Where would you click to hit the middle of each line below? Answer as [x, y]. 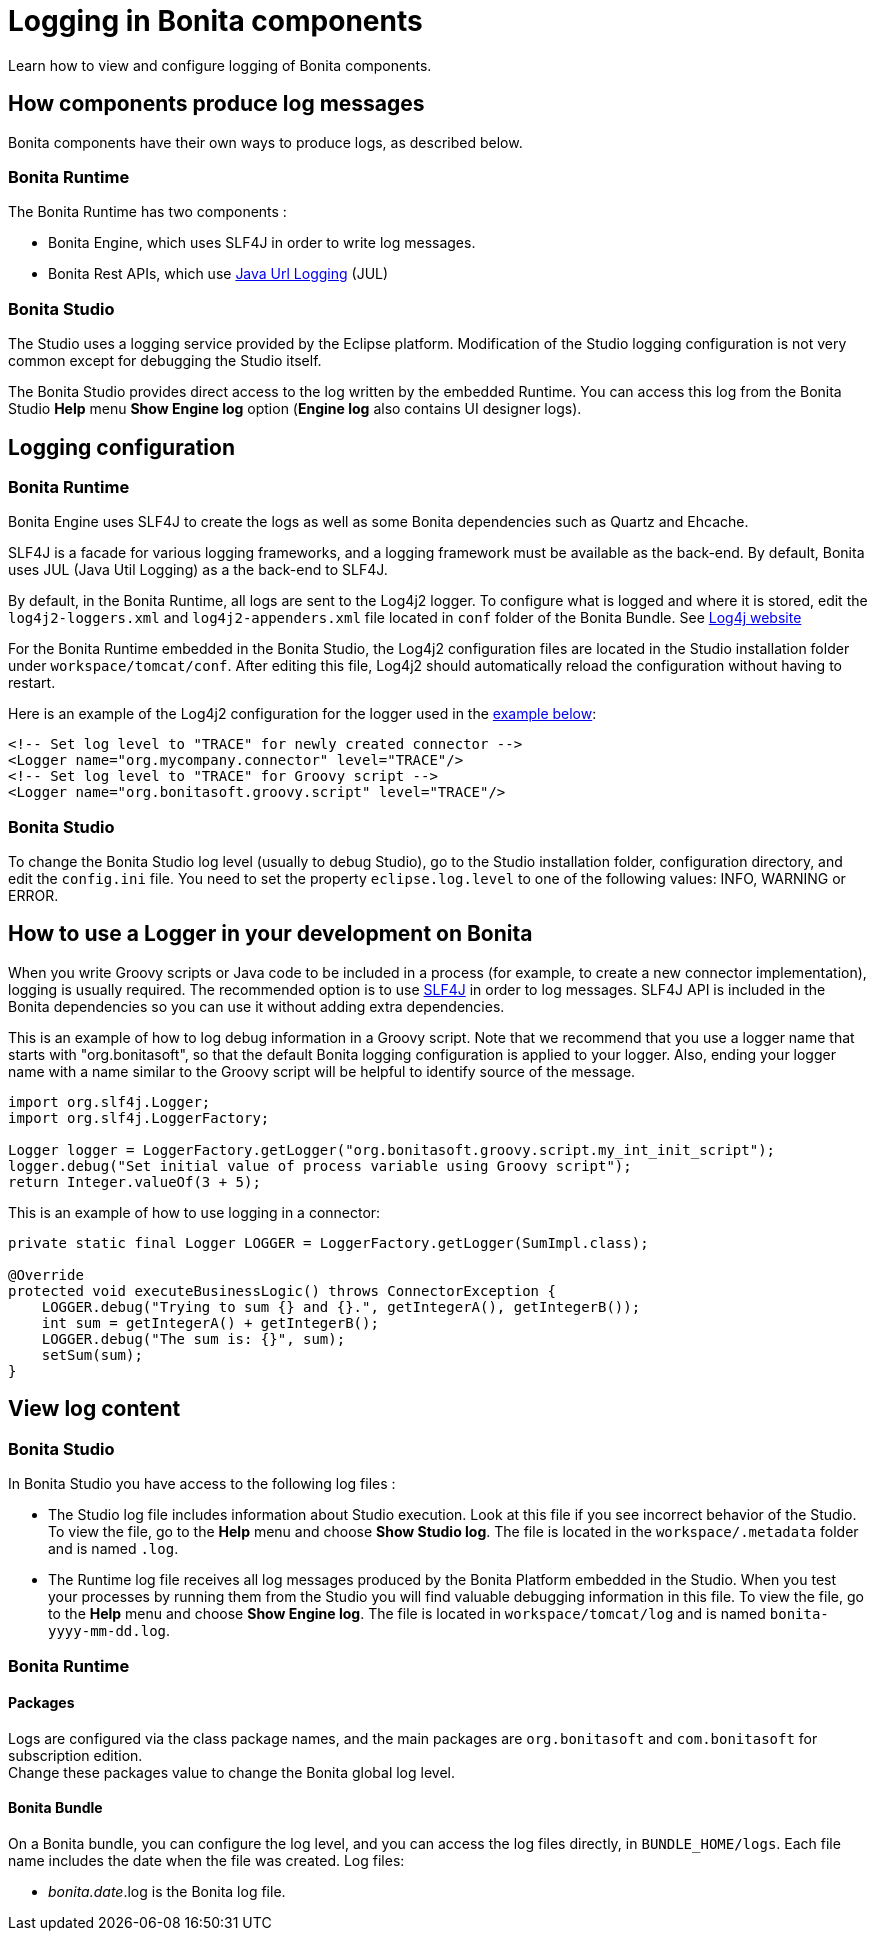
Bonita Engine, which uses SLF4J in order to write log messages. [262, 243]
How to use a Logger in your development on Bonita [270, 934]
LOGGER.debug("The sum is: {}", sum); [193, 1338]
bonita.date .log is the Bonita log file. [167, 1891]
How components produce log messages [216, 104]
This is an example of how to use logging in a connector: [194, 1212]
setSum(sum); [92, 1354]
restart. [32, 683]
